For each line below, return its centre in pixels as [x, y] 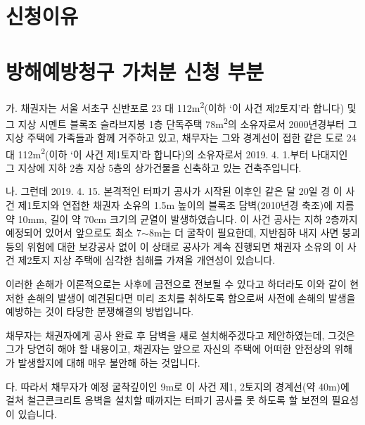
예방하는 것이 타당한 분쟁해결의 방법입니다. [100, 311]
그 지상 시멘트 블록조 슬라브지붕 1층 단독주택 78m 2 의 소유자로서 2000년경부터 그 [181, 122]
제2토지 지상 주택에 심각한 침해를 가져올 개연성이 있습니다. [147, 260]
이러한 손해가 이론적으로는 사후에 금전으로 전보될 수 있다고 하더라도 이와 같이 [176, 284]
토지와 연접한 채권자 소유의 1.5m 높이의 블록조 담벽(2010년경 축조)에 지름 [193, 205]
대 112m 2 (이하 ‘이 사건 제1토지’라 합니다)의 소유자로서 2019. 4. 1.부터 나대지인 [177, 153]
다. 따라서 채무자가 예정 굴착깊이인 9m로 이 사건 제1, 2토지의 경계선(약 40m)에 [178, 386]
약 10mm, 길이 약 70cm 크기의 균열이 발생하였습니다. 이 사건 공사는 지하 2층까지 [182, 218]
